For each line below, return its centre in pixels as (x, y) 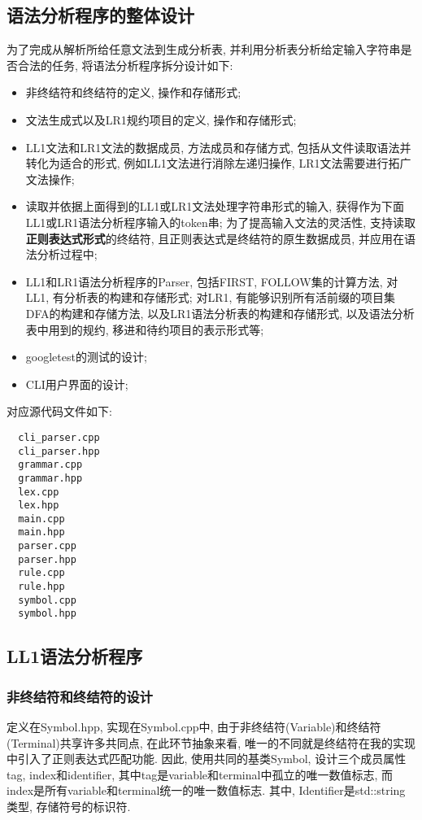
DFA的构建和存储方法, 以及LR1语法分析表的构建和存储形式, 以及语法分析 (220, 313)
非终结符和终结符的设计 (80, 696)
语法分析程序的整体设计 (100, 15)
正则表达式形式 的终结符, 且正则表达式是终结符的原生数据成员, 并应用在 (215, 238)
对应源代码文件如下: (59, 411)
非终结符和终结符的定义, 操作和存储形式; (133, 92)
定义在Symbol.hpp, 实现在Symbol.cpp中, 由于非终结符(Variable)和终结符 (194, 727)
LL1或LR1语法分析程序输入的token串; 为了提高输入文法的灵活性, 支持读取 (220, 222)
